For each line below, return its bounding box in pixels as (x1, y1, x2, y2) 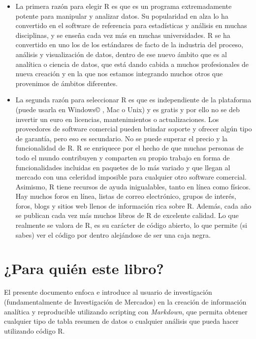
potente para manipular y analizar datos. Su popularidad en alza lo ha (15, 10, 228, 21)
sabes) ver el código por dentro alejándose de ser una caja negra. (15, 229, 211, 240)
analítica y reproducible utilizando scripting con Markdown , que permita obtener (4, 306, 248, 316)
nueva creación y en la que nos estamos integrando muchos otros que (15, 68, 223, 79)
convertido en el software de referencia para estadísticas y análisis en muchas (15, 20, 247, 31)
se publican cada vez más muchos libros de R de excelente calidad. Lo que (15, 210, 239, 220)
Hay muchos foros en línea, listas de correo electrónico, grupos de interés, (15, 191, 236, 201)
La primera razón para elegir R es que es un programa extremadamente (15, 1, 232, 11)
